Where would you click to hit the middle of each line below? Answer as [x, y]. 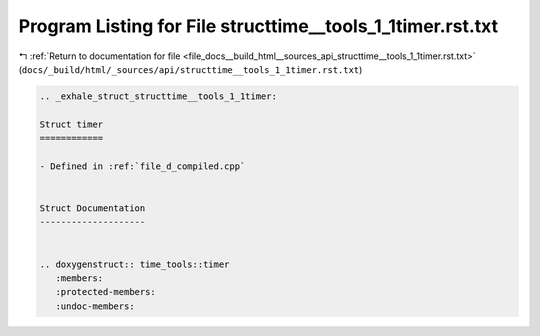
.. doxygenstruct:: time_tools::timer [134, 264]
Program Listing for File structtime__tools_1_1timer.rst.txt [258, 26]
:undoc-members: [95, 306]
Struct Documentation [92, 208]
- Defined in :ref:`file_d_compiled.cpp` [142, 166]
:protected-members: [106, 292]
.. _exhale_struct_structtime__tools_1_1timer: [158, 96]
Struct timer [71, 124]
